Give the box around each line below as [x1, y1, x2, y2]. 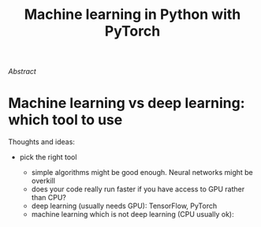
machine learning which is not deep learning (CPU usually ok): [31, 210, 234, 219]
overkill [31, 176, 55, 186]
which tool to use [8, 111, 123, 129]
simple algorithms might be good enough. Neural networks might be [31, 168, 254, 177]
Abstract [8, 67, 37, 76]
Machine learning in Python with [24, 6, 241, 24]
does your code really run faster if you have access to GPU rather [31, 184, 245, 194]
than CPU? [31, 193, 67, 203]
